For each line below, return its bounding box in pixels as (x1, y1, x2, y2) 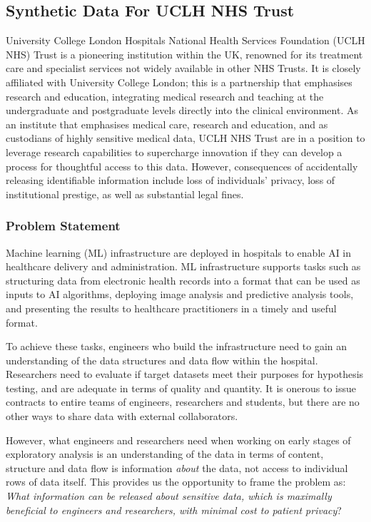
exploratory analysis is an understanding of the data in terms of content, (6, 446, 324, 461)
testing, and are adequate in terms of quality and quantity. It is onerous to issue (6, 380, 356, 395)
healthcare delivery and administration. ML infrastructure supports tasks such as (6, 259, 361, 274)
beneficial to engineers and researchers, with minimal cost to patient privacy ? (6, 502, 342, 517)
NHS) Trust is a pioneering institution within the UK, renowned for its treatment (6, 46, 363, 61)
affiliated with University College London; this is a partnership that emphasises (6, 74, 352, 89)
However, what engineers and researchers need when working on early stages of (6, 432, 351, 447)
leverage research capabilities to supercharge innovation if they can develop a (6, 144, 342, 159)
